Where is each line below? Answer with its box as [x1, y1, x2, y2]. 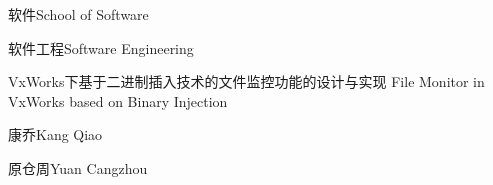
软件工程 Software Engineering [8, 37, 194, 58]
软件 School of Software [8, 4, 149, 24]
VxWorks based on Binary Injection [8, 90, 228, 111]
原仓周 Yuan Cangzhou [8, 157, 148, 178]
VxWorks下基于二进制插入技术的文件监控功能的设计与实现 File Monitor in [8, 71, 485, 92]
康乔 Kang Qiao [8, 124, 103, 145]
